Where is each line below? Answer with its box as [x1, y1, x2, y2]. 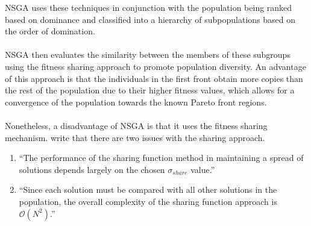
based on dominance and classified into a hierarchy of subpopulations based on [5, 13, 296, 25]
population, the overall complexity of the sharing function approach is [19, 195, 277, 207]
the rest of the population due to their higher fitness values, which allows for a [5, 84, 295, 96]
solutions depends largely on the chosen [19, 163, 165, 175]
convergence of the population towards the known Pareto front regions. [5, 95, 267, 108]
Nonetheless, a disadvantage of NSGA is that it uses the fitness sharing [5, 119, 268, 131]
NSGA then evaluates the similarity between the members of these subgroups [5, 48, 291, 61]
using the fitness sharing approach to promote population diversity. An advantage [5, 60, 306, 72]
